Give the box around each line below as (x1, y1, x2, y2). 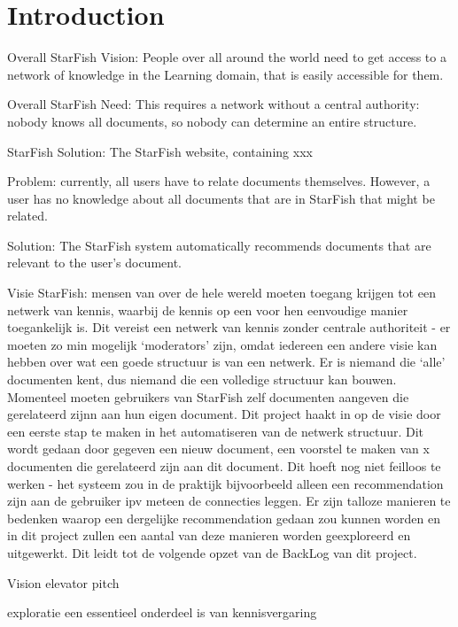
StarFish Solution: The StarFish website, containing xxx (7, 142, 313, 160)
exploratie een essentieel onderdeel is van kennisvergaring (7, 603, 317, 622)
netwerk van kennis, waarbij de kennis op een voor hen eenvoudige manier (7, 300, 408, 319)
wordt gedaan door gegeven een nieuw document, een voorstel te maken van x (7, 439, 430, 458)
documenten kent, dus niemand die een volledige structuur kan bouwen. (7, 370, 397, 389)
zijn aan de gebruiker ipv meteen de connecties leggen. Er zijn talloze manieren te (7, 492, 451, 510)
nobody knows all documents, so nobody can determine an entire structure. (7, 112, 417, 130)
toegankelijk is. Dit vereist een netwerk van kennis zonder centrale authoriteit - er (7, 318, 451, 337)
